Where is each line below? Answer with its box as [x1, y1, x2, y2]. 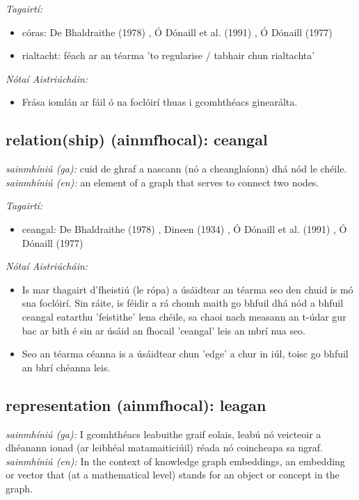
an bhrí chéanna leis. [22, 360, 111, 374]
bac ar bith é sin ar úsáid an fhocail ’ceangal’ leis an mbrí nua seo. [22, 323, 305, 337]
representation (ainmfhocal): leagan [6, 394, 266, 415]
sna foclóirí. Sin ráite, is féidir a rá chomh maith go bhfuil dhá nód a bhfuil [22, 296, 344, 310]
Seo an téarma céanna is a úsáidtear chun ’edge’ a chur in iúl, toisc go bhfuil [22, 346, 349, 361]
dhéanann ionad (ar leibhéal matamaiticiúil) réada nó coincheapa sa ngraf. [6, 440, 324, 455]
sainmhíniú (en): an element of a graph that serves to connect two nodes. [6, 175, 319, 189]
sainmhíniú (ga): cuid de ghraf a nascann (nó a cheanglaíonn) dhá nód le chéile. [6, 161, 347, 176]
